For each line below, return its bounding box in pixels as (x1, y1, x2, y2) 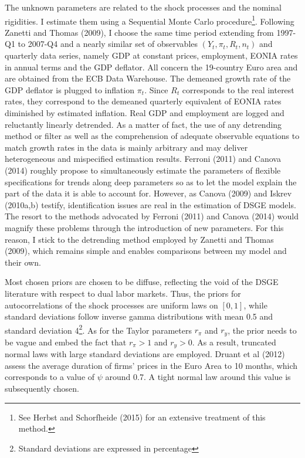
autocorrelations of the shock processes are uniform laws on (5, 298, 218, 311)
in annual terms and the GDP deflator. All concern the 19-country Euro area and (5, 60, 298, 73)
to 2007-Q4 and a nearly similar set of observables (18, 38, 198, 50)
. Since (144, 83, 168, 96)
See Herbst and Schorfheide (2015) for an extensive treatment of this (18, 410, 266, 423)
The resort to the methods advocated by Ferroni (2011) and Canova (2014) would (5, 210, 299, 222)
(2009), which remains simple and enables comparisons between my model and (5, 245, 287, 257)
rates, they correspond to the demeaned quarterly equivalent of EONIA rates (5, 95, 282, 107)
